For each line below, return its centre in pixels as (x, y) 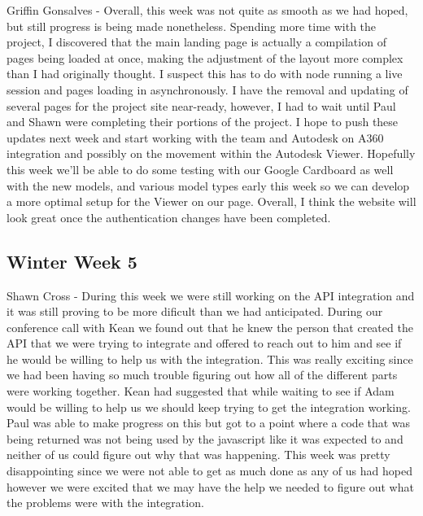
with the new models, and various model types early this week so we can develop (208, 185)
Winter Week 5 (72, 261)
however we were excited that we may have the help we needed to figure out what (210, 486)
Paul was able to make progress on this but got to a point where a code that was (209, 423)
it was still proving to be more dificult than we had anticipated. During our (195, 311)
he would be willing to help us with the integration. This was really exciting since (210, 359)
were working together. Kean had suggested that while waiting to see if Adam (201, 391)
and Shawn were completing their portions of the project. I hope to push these (203, 122)
